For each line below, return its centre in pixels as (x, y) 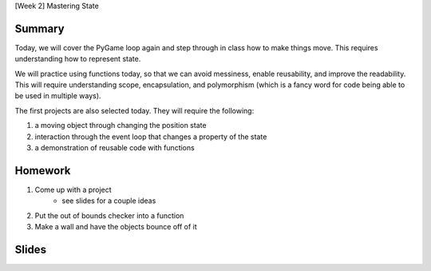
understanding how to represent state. (78, 59)
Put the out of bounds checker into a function (109, 215)
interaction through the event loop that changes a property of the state (151, 137)
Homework (43, 171)
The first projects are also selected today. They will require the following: (134, 110)
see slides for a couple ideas (109, 201)
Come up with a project (73, 189)
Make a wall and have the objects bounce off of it (116, 227)
